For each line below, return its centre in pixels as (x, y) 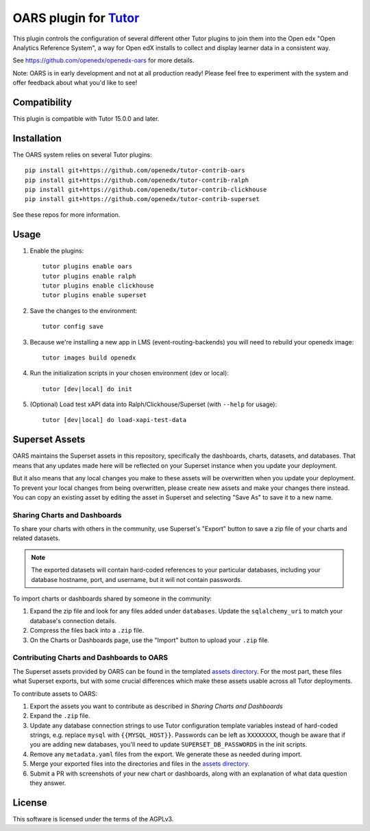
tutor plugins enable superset (95, 295)
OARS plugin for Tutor (76, 18)
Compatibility (42, 102)
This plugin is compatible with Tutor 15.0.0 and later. (86, 119)
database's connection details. (73, 620)
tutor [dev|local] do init (87, 389)
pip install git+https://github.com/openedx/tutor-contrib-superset (142, 199)
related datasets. (36, 538)
